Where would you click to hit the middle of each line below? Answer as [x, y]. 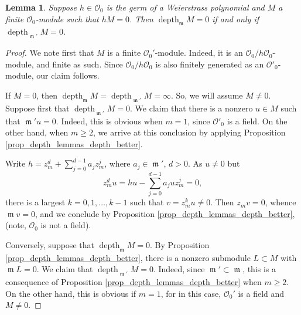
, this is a [259, 269]
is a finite [124, 52]
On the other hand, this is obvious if [71, 293]
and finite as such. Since [80, 64]
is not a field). [66, 225]
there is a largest [35, 202]
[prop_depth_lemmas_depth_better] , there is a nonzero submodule [128, 257]
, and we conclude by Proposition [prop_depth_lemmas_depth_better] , [165, 213]
